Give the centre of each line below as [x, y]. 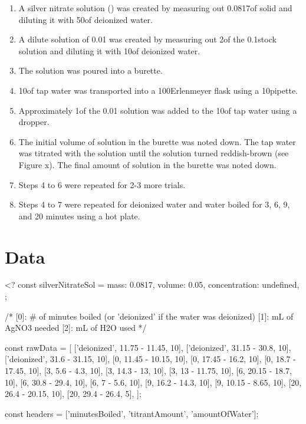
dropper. [34, 122]
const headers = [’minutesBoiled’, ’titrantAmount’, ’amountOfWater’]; [132, 413]
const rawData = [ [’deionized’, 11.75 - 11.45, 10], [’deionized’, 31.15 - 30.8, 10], [148, 347]
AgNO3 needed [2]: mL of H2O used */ [76, 328]
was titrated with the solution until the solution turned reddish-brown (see [154, 153]
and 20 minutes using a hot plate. [79, 216]
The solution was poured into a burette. [91, 70]
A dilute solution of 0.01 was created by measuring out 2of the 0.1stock [147, 39]
